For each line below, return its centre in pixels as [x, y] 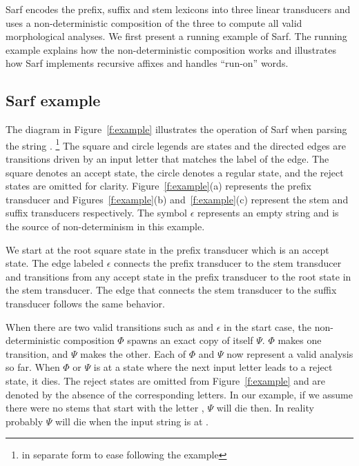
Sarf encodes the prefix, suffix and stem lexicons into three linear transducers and [178, 9]
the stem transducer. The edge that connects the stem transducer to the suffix [171, 290]
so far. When [33, 367]
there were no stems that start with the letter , [105, 408]
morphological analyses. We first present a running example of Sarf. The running [176, 36]
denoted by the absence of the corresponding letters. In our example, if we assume [179, 394]
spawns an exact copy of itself [190, 340]
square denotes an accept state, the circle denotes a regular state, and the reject [175, 172]
